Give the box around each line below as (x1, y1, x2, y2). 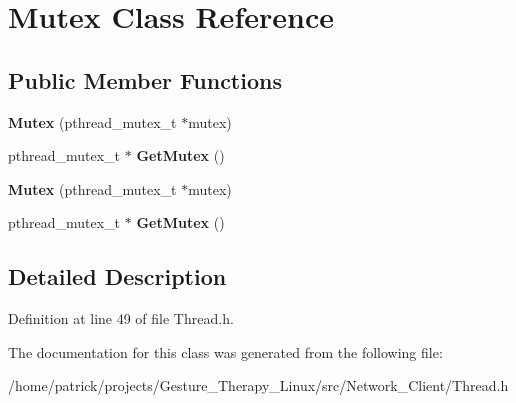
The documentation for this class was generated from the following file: (8, 341, 443, 362)
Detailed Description (8, 261, 227, 292)
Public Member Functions (8, 64, 282, 95)
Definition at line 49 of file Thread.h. (8, 308, 234, 329)
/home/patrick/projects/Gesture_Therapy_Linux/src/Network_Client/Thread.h (8, 375, 509, 396)
